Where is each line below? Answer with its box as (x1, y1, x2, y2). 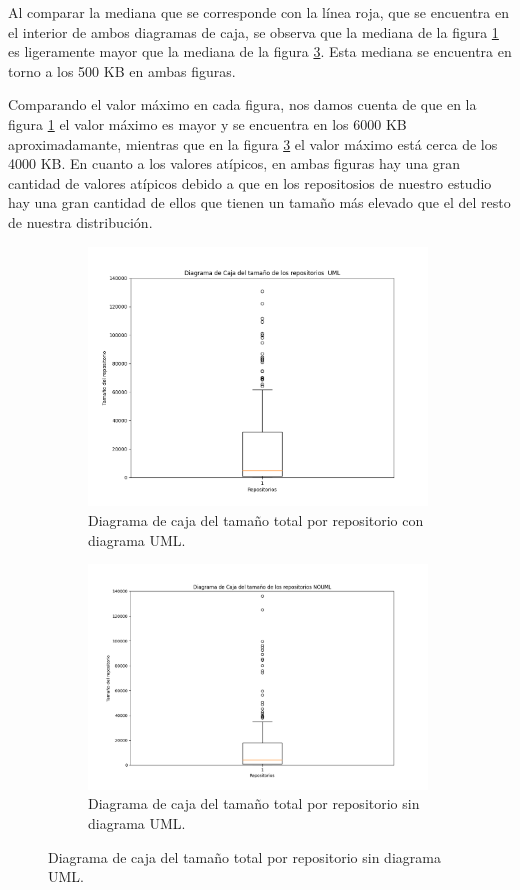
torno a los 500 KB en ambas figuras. (8, 60, 236, 81)
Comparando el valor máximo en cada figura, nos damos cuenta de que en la (8, 94, 477, 115)
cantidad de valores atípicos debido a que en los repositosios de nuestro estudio (8, 172, 492, 193)
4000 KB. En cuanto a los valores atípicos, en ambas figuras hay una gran (8, 153, 460, 174)
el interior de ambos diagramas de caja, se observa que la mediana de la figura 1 (8, 21, 499, 42)
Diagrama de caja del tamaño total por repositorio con (88, 510, 424, 531)
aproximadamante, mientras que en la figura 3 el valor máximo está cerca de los (8, 133, 498, 154)
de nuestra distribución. (8, 211, 153, 232)
